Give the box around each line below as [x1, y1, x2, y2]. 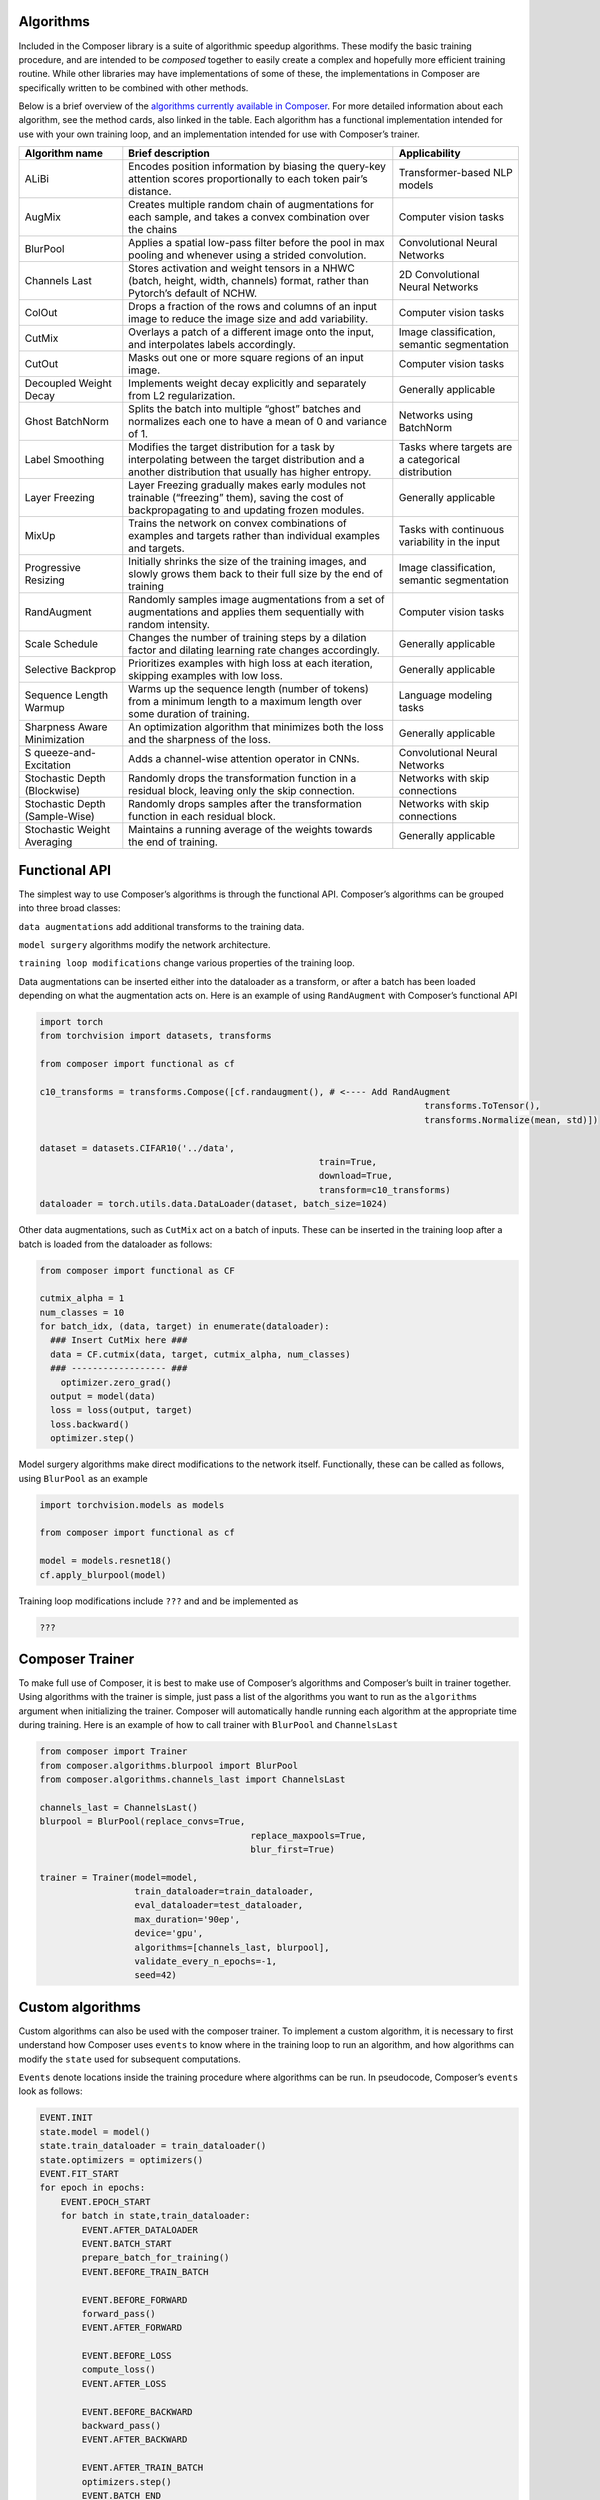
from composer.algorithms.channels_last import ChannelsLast [39, 1773, 346, 1785]
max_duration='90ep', [134, 1913, 240, 1925]
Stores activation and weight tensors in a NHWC [128, 261, 355, 275]
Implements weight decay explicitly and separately [128, 376, 367, 390]
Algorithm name [24, 146, 104, 160]
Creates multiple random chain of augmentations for [128, 198, 375, 212]
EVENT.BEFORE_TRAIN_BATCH [81, 2266, 209, 2277]
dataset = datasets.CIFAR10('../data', [39, 1142, 235, 1154]
